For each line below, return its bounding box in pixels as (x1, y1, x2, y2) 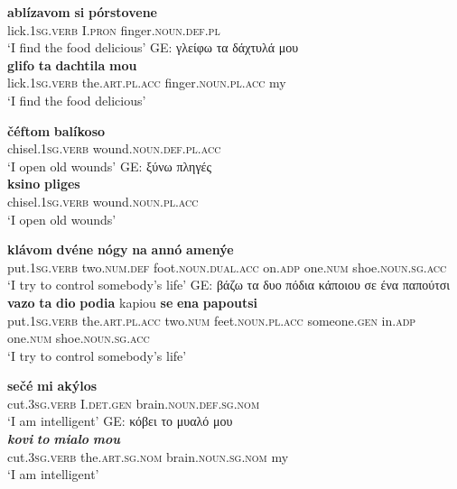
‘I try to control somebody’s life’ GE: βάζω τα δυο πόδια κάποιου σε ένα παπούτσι (7, 275, 451, 294)
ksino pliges (7, 174, 80, 193)
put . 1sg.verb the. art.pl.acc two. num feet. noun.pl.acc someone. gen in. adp (7, 310, 416, 329)
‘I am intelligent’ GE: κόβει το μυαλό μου (7, 411, 233, 430)
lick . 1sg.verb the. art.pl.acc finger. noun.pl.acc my (7, 73, 286, 92)
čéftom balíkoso (7, 121, 106, 140)
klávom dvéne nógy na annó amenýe (7, 240, 234, 259)
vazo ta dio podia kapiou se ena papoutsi (7, 292, 258, 311)
